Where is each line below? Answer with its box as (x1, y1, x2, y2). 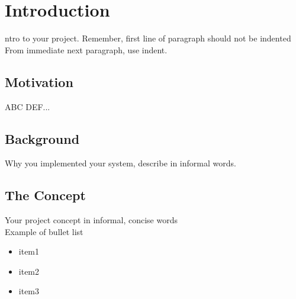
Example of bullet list (5, 225, 83, 237)
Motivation (5, 72, 73, 91)
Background (5, 129, 80, 147)
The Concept (5, 186, 86, 204)
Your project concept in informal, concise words (5, 214, 178, 226)
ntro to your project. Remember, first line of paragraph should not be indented (5, 32, 291, 44)
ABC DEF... (5, 100, 50, 112)
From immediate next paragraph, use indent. (5, 43, 168, 56)
